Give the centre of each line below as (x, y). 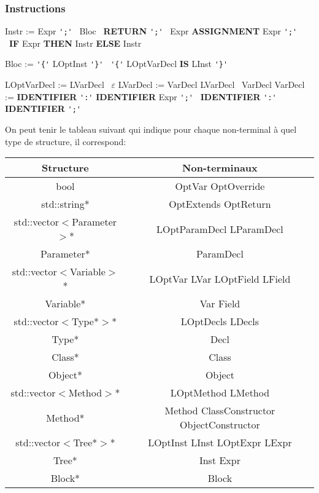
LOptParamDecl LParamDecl (220, 229)
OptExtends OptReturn (220, 204)
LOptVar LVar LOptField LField (220, 278)
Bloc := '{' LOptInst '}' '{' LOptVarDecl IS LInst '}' (117, 64)
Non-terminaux (220, 168)
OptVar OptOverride (220, 186)
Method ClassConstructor (220, 411)
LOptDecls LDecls (220, 321)
